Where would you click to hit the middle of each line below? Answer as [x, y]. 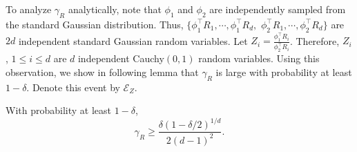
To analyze [29, 9]
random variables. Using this [259, 58]
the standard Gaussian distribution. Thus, [95, 24]
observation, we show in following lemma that [102, 72]
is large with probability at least [284, 72]
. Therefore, [315, 40]
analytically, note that [115, 9]
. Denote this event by [73, 87]
